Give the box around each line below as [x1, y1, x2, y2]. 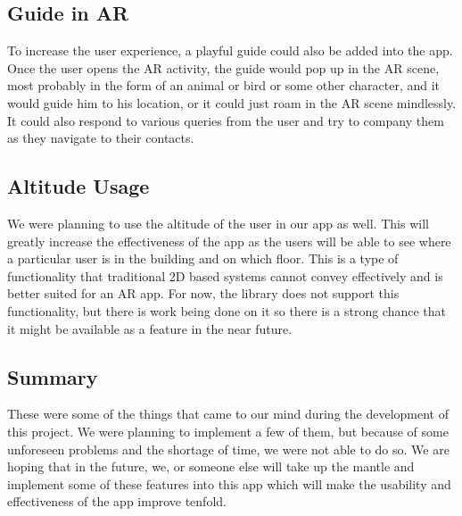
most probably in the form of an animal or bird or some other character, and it [7, 76, 441, 95]
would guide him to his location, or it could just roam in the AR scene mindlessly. [7, 93, 457, 112]
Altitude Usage [7, 172, 150, 200]
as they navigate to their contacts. [7, 129, 194, 147]
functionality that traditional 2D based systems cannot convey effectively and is [7, 266, 443, 285]
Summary [7, 362, 98, 390]
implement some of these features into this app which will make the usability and [7, 474, 451, 493]
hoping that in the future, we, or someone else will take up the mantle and [7, 457, 415, 476]
